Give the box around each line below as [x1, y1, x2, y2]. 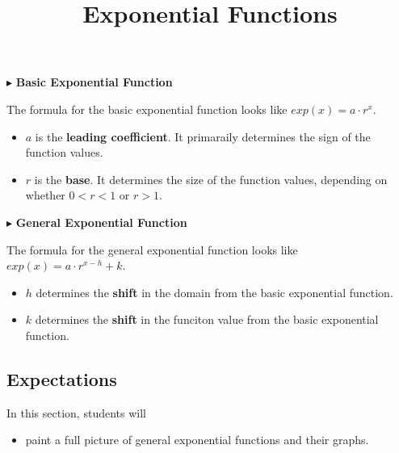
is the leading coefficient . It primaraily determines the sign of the [35, 128, 371, 145]
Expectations [6, 366, 117, 391]
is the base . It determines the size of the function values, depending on [34, 170, 388, 187]
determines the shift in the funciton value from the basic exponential [35, 311, 379, 328]
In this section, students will [6, 404, 146, 421]
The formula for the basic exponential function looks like [6, 100, 288, 117]
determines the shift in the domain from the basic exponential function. [36, 283, 393, 300]
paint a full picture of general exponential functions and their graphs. [25, 431, 369, 448]
